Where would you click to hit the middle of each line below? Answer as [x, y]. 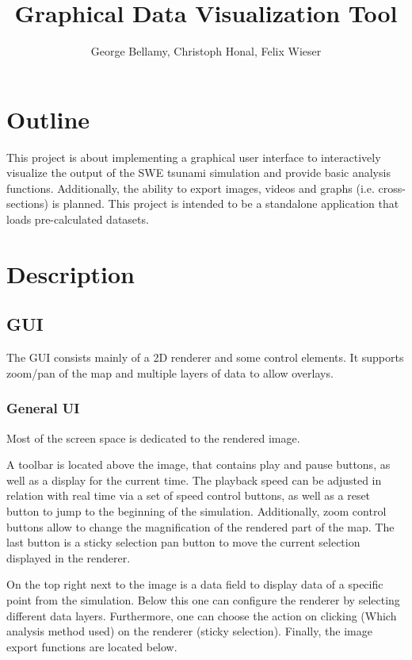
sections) [28, 203]
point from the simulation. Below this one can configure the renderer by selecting [203, 599]
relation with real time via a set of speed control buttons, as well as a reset [189, 495]
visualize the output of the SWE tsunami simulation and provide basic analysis [198, 173]
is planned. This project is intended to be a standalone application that [225, 203]
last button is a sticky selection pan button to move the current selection [183, 542]
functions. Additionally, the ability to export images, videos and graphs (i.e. [191, 188]
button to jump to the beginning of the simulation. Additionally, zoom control [196, 510]
